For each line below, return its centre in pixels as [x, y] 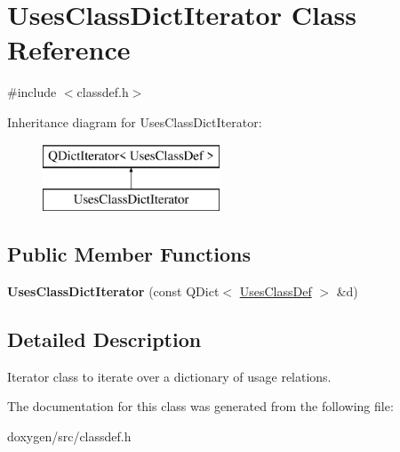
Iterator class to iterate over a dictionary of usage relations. [169, 376]
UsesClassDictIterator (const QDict [113, 291]
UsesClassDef [276, 291]
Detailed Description [104, 339]
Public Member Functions [129, 254]
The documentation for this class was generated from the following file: [200, 406]
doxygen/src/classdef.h [69, 436]
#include [32, 92]
